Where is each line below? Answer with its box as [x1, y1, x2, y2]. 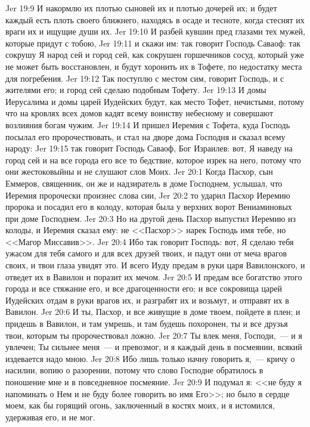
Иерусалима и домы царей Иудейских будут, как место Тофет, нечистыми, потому [5, 95, 305, 107]
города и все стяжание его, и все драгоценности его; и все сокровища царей [5, 282, 282, 295]
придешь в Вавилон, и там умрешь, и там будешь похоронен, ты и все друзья [5, 317, 288, 330]
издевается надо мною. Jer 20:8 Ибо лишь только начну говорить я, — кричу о [5, 352, 295, 364]
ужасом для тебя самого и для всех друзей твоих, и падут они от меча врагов [5, 247, 287, 259]
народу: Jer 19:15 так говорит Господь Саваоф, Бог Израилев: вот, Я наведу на [5, 142, 293, 154]
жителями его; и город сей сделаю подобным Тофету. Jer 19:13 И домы [5, 83, 266, 96]
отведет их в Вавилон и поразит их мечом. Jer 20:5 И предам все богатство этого [5, 270, 302, 283]
